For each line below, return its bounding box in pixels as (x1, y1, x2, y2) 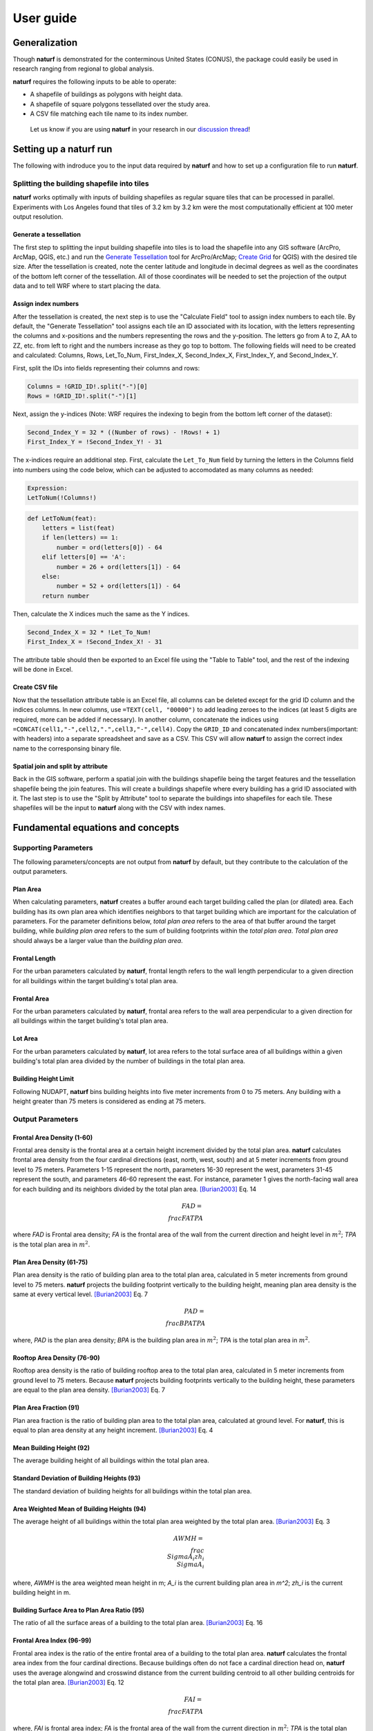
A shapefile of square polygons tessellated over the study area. (30, 100, 211, 108)
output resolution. (12, 213, 64, 221)
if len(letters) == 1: (41, 534, 119, 541)
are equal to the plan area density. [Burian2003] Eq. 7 (12, 1385, 166, 1394)
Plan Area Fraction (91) (12, 1403, 79, 1412)
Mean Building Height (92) (12, 1444, 90, 1452)
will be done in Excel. (12, 665, 73, 674)
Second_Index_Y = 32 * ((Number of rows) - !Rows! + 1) (27, 428, 221, 436)
